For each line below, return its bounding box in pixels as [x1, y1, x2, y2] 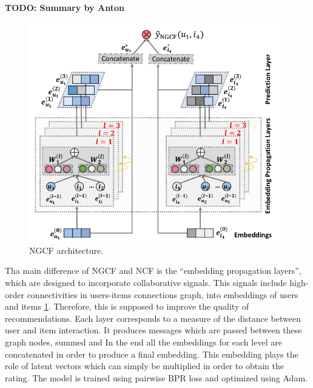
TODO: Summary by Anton [5, 1, 124, 13]
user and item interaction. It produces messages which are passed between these [5, 324, 302, 336]
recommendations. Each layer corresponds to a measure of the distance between [5, 311, 301, 324]
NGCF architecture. [29, 243, 104, 256]
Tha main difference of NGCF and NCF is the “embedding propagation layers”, [5, 264, 301, 277]
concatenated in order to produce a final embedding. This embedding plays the [5, 347, 298, 360]
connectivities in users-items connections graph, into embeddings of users [27, 288, 298, 301]
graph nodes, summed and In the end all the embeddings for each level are [5, 335, 282, 348]
